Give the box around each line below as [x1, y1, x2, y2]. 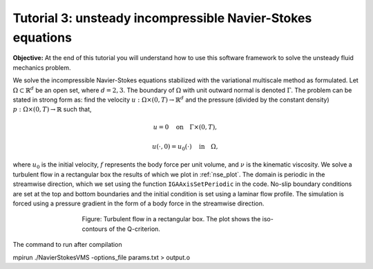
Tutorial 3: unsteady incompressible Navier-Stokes [12, 10, 312, 26]
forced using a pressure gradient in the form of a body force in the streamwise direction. [12, 199, 265, 207]
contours [82, 225, 108, 233]
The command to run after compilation [12, 241, 122, 249]
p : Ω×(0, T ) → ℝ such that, [12, 105, 93, 113]
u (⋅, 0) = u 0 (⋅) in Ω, [152, 142, 218, 152]
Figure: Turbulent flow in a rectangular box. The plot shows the [82, 215, 261, 223]
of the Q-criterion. [108, 225, 160, 233]
